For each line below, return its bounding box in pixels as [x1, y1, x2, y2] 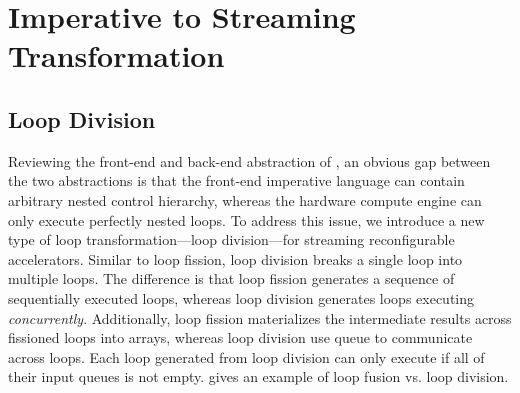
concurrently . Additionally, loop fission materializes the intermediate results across [8, 307, 512, 328]
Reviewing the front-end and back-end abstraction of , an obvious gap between [8, 150, 491, 171]
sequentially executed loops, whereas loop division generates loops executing [8, 287, 475, 308]
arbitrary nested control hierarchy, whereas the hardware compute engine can [8, 189, 482, 210]
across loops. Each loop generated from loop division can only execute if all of [8, 346, 485, 367]
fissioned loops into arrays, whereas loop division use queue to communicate [8, 327, 473, 348]
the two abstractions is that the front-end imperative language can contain [8, 170, 465, 191]
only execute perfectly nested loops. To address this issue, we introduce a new [8, 209, 485, 230]
